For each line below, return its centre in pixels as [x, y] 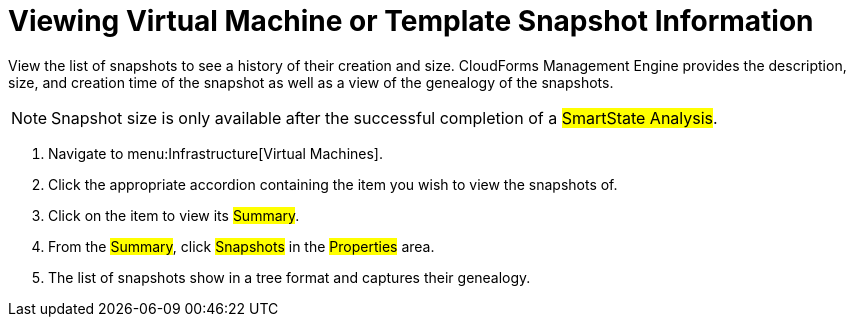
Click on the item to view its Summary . [174, 215]
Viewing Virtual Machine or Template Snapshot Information [411, 21]
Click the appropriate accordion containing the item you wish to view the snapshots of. [333, 184]
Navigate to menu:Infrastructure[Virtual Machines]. [215, 153]
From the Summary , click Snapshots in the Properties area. [241, 246]
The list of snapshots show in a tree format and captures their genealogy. [289, 277]
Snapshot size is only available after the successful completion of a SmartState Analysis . [384, 117]
